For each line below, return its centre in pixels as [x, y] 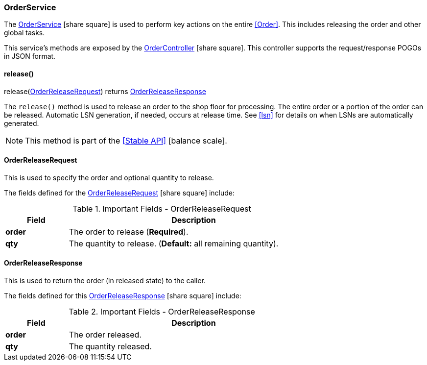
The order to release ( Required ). [129, 231]
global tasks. [24, 33]
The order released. [105, 335]
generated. [22, 123]
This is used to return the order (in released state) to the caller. [105, 281]
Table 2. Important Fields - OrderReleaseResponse [162, 312]
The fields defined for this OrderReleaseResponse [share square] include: [123, 296]
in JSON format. [30, 56]
